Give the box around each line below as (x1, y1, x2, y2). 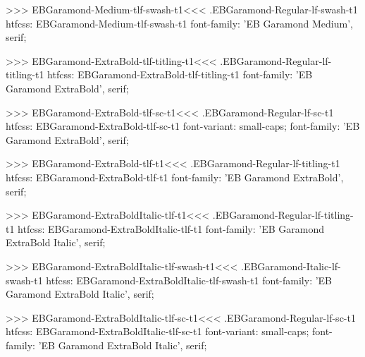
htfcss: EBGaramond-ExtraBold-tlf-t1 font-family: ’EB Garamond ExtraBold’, (6, 169, 344, 184)
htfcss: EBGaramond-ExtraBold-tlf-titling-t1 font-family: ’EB (47, 67, 313, 82)
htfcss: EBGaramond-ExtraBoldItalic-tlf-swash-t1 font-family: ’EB (46, 272, 333, 287)
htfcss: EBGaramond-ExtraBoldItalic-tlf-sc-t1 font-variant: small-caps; (6, 324, 309, 339)
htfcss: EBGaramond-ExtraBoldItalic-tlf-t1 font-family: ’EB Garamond (18, 221, 325, 236)
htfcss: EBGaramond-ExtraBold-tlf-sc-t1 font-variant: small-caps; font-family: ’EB (6, 119, 360, 133)
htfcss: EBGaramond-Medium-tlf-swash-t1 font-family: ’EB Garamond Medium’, (6, 16, 353, 30)
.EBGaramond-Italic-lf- (241, 258, 341, 273)
